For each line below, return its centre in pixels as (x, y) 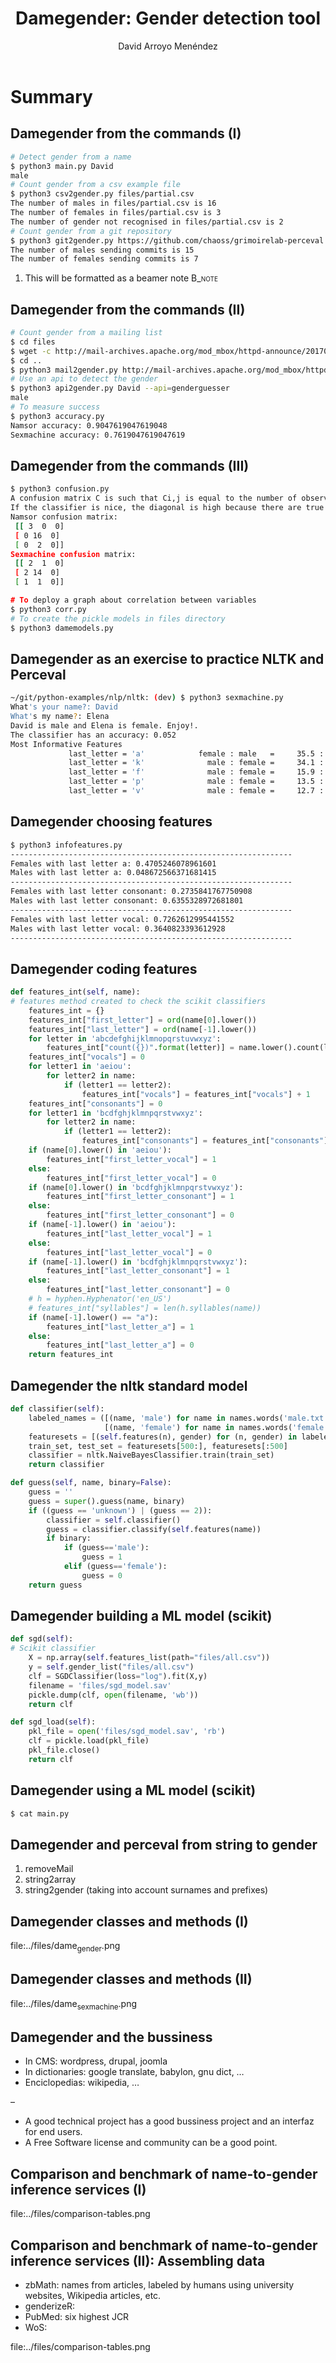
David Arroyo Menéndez (168, 46)
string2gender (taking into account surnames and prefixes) (146, 1890)
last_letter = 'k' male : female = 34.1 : (196, 763)
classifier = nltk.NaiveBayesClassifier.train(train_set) (151, 1455)
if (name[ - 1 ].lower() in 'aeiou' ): (102, 1225)
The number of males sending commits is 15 (102, 250)
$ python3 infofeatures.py (66, 845)
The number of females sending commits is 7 (104, 259)
